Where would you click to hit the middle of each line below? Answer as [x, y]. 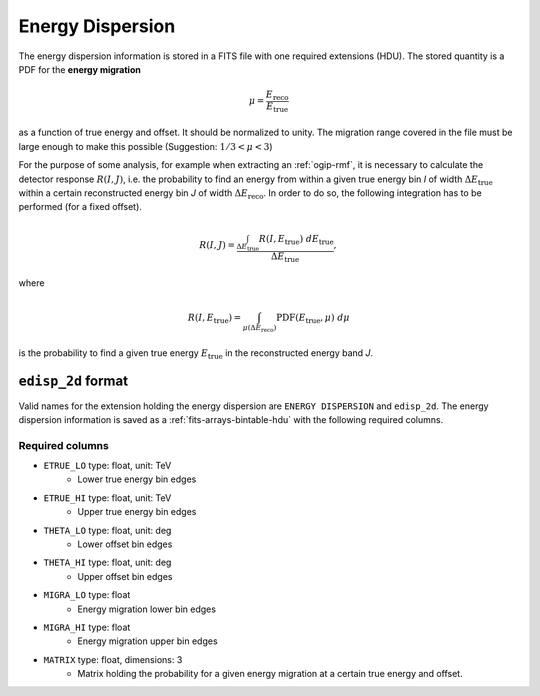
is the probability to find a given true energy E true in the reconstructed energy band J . [196, 353]
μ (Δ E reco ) [259, 328]
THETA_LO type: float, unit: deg [107, 530]
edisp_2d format [73, 381]
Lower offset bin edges [125, 544]
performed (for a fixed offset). [80, 207]
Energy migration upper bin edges [148, 641]
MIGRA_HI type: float [87, 627]
